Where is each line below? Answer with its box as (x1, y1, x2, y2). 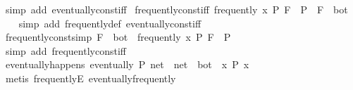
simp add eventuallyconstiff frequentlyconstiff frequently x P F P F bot (5, 2, 348, 16)
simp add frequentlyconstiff (5, 43, 126, 58)
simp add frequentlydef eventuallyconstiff (18, 15, 202, 30)
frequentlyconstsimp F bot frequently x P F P (5, 30, 231, 44)
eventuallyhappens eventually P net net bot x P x (5, 57, 249, 72)
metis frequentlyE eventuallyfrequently (5, 70, 176, 85)
